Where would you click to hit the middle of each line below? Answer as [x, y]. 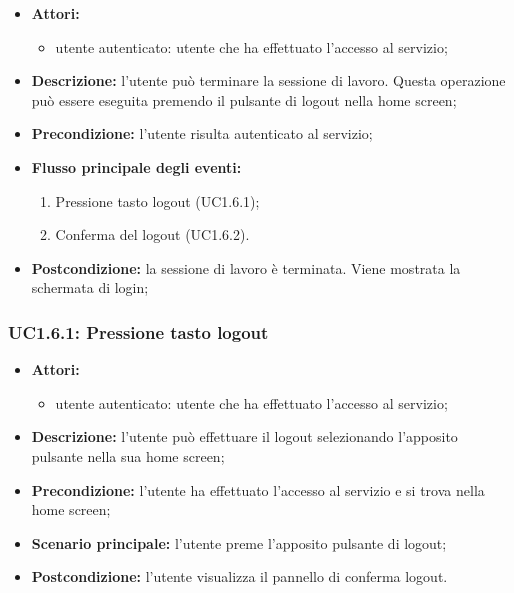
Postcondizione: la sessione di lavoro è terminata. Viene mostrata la [246, 267]
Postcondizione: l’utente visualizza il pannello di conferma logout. [239, 576]
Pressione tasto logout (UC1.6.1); [157, 200]
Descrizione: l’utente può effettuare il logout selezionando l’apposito [244, 436]
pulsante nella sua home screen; [128, 455]
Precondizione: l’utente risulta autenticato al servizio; [202, 133]
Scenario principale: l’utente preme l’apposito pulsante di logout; [239, 542]
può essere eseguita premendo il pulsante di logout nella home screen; [244, 99]
